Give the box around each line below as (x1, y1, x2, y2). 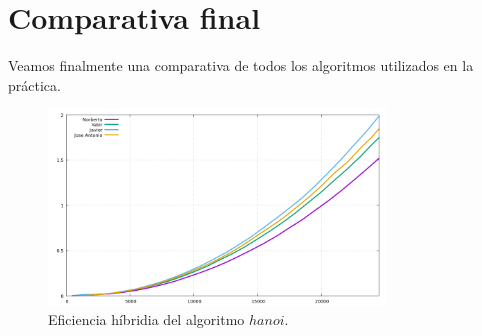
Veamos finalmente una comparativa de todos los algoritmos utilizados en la (8, 55, 474, 76)
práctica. (8, 74, 61, 95)
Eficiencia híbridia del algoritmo (48, 309, 245, 330)
